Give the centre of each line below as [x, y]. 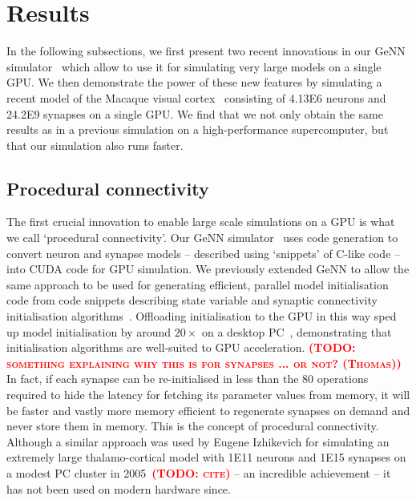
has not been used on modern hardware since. [119, 488]
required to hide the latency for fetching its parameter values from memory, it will [208, 395]
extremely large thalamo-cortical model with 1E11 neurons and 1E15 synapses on [206, 457]
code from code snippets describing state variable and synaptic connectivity [192, 300]
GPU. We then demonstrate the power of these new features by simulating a [194, 82]
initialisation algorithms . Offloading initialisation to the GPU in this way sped [202, 316]
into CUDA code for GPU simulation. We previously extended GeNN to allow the [208, 269]
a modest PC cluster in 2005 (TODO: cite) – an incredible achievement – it [199, 472]
